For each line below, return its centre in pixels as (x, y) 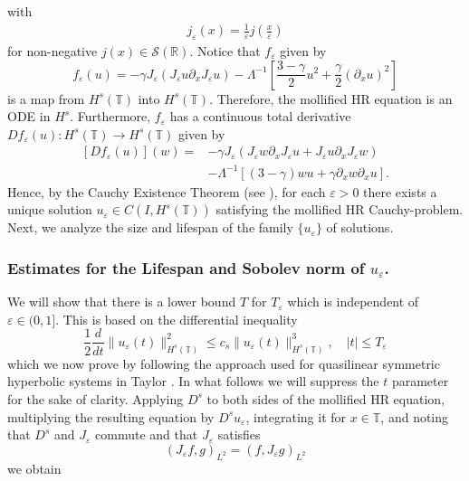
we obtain (34, 468)
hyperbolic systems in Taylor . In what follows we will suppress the (193, 381)
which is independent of (353, 302)
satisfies (239, 434)
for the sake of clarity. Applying (96, 398)
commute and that (147, 434)
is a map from (46, 98)
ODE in (29, 116)
